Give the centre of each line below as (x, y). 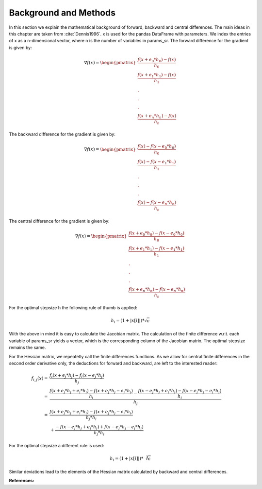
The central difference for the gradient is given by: (59, 221)
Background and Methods (62, 13)
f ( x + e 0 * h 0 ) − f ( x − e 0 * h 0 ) (156, 233)
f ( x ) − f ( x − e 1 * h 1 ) (157, 162)
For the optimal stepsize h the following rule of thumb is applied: (73, 308)
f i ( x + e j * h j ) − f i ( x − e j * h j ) (77, 376)
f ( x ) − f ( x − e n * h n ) (157, 203)
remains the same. (27, 348)
